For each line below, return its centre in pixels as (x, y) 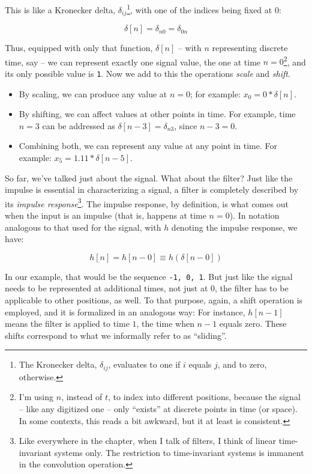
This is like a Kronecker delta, (60, 9)
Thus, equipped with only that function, (79, 48)
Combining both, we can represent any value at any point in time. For (148, 146)
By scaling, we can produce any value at (93, 93)
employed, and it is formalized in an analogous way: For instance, (125, 311)
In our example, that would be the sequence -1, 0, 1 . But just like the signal (149, 276)
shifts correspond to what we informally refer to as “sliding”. (116, 335)
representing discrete (250, 48)
